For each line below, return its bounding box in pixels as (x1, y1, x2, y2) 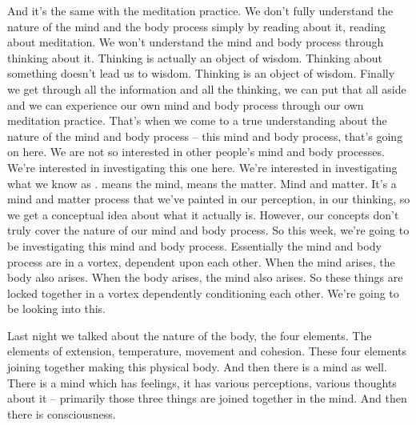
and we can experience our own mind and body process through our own (7, 96, 364, 113)
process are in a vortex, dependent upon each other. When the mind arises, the (7, 253, 395, 270)
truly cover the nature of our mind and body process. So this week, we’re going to (7, 222, 410, 239)
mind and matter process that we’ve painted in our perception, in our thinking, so (7, 190, 410, 207)
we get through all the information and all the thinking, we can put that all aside (7, 80, 406, 97)
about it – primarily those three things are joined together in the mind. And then (7, 390, 407, 407)
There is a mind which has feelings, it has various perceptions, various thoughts (7, 374, 397, 391)
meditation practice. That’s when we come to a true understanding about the (7, 112, 387, 129)
